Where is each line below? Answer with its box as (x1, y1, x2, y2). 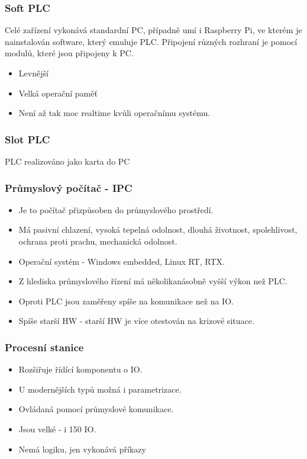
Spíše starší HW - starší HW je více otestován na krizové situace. (18, 314, 254, 327)
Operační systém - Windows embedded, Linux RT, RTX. (18, 255, 225, 267)
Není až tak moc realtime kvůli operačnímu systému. (18, 107, 211, 119)
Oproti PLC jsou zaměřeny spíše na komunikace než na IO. (18, 294, 234, 307)
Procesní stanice (5, 339, 84, 354)
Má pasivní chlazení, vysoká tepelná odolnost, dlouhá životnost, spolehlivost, (18, 223, 298, 236)
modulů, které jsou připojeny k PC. (5, 47, 134, 59)
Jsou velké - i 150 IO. (18, 422, 96, 435)
